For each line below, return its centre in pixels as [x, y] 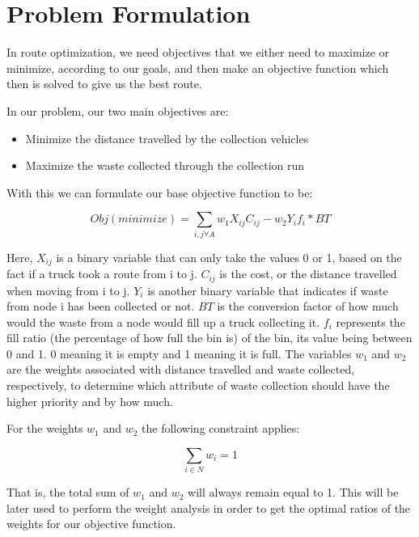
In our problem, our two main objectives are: [118, 110]
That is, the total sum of [68, 492]
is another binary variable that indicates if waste [268, 290]
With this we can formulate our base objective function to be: [160, 192]
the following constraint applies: [221, 428]
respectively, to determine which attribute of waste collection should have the [198, 385]
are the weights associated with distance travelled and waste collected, [181, 369]
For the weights [45, 428]
